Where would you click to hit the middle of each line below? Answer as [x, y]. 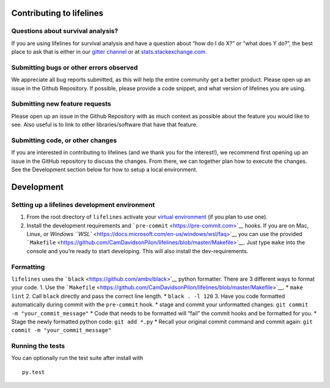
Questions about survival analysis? [65, 31]
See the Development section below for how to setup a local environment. [105, 170]
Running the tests [38, 346]
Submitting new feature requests [61, 104]
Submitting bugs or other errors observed [75, 67]
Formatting [28, 267]
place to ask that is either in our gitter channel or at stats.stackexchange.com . [109, 52]
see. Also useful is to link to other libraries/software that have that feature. [105, 124]
